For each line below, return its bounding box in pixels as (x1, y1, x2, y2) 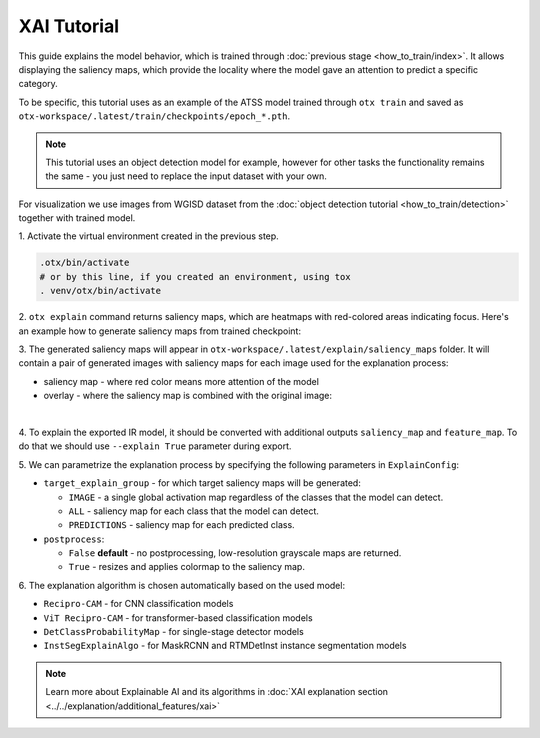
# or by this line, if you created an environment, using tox (39, 271, 351, 282)
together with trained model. (18, 212, 136, 224)
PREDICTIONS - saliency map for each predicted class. (68, 519, 295, 531)
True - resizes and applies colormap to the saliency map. (68, 561, 305, 573)
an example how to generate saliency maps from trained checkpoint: (18, 325, 302, 337)
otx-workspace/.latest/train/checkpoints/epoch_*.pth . (18, 110, 290, 122)
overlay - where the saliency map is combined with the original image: (43, 390, 333, 402)
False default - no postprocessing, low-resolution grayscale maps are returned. (68, 547, 402, 559)
